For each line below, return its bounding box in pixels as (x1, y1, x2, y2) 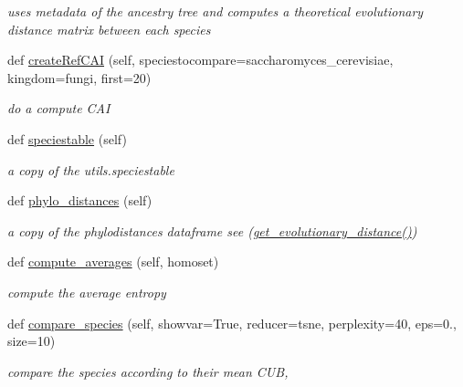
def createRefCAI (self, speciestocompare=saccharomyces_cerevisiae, (7, 50, 394, 69)
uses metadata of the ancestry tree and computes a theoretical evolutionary (7, 2, 424, 20)
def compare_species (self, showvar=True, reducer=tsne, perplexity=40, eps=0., (7, 313, 457, 332)
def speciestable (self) (7, 129, 127, 148)
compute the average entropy (7, 282, 166, 301)
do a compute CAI (7, 99, 110, 118)
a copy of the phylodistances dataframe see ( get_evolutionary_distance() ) (7, 221, 417, 240)
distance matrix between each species (7, 19, 211, 38)
